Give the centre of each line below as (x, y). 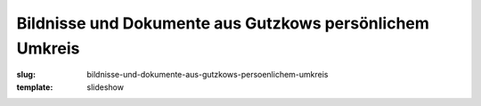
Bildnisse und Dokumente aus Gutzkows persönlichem (223, 23)
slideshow (106, 87)
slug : (26, 75)
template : (35, 87)
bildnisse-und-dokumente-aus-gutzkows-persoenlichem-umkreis (208, 75)
